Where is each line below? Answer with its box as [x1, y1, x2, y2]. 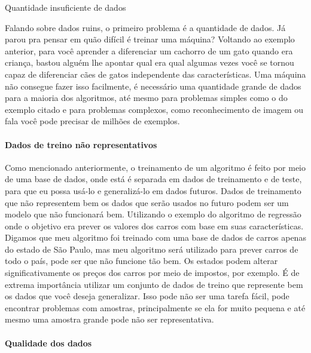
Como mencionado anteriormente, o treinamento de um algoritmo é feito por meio [5, 161, 306, 173]
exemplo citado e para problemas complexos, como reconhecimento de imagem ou [5, 103, 304, 115]
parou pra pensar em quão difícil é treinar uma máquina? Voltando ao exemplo [5, 33, 295, 45]
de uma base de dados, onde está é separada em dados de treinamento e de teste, [5, 173, 302, 185]
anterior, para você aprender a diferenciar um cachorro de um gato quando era [5, 44, 293, 57]
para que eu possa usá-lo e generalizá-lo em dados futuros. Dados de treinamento [5, 184, 301, 197]
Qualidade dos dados [5, 336, 92, 349]
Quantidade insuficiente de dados [5, 1, 126, 13]
